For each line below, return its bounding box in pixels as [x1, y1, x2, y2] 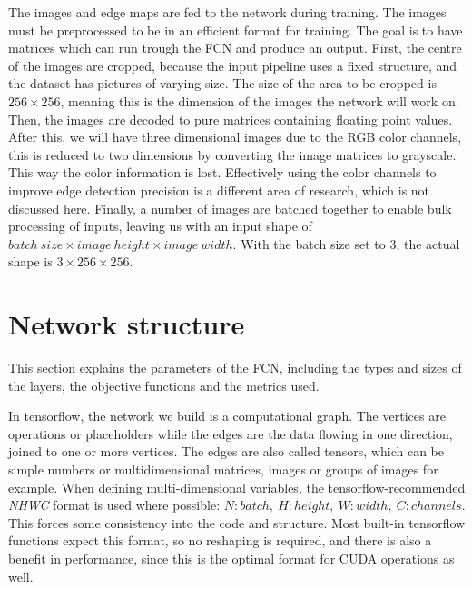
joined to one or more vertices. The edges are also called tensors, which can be [8, 442, 445, 461]
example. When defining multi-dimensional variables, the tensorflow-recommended [8, 477, 466, 496]
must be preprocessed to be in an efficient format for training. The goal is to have [8, 20, 463, 39]
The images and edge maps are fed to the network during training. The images [8, 3, 447, 21]
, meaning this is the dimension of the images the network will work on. [60, 91, 459, 110]
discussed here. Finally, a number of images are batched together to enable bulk [8, 198, 452, 217]
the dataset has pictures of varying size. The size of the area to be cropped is [8, 74, 437, 93]
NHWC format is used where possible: [8, 495, 221, 514]
